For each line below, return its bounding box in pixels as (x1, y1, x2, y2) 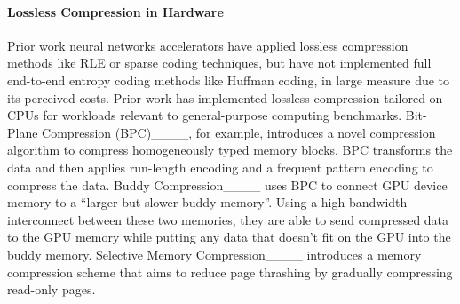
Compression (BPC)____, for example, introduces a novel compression (42, 123, 436, 141)
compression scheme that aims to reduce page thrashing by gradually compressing (7, 262, 453, 281)
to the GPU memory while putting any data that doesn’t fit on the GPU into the (7, 228, 451, 246)
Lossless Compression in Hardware (7, 2, 224, 20)
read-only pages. (7, 280, 96, 299)
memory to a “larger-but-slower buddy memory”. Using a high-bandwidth (7, 193, 408, 212)
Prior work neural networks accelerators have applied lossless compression (7, 36, 408, 54)
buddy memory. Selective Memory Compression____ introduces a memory (7, 244, 422, 263)
